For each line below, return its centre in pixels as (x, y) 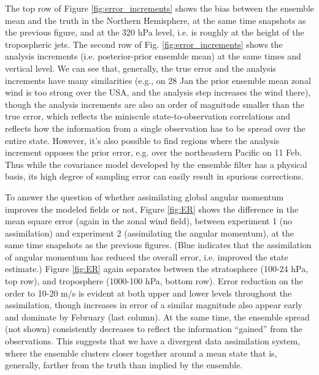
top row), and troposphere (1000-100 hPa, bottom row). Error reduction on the (154, 281)
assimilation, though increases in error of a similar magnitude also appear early (154, 305)
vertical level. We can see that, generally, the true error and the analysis (140, 68)
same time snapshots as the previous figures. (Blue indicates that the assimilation (158, 245)
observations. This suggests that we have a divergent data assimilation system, (153, 341)
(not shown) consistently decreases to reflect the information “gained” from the (154, 329)
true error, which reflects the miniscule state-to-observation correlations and (148, 116)
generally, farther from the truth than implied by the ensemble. (124, 365)
